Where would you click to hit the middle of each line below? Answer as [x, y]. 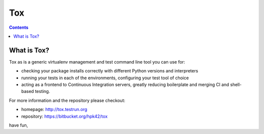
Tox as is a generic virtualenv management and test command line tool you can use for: [97, 62]
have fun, [19, 125]
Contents [19, 27]
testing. [43, 91]
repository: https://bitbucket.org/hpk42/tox [64, 116]
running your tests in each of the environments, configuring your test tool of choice [105, 78]
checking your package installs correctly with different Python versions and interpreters [110, 71]
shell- [236, 85]
